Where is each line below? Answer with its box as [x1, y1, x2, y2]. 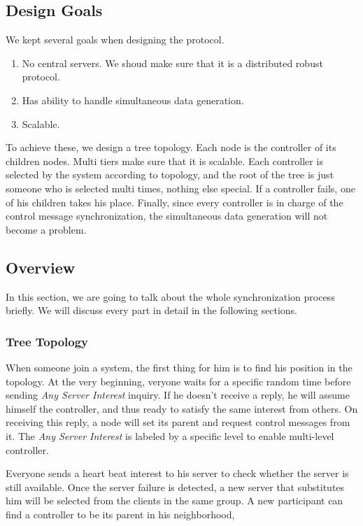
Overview [6, 256, 76, 278]
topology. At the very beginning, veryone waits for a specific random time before [6, 374, 351, 388]
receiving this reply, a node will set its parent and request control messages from [6, 415, 350, 429]
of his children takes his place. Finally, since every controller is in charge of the [6, 194, 343, 209]
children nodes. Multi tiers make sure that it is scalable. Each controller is [6, 153, 323, 168]
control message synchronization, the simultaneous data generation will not [6, 208, 328, 223]
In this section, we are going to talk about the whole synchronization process [6, 289, 335, 304]
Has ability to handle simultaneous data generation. [22, 92, 244, 107]
